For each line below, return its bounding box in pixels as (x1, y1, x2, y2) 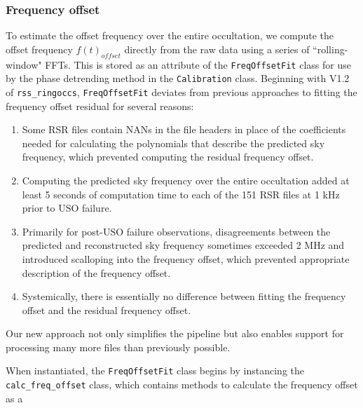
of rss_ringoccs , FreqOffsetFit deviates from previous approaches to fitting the (6, 84, 357, 99)
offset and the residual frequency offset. (22, 302, 191, 317)
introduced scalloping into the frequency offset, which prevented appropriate (22, 251, 350, 266)
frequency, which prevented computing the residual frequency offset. (22, 149, 314, 164)
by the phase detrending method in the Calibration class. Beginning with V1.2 (6, 71, 350, 86)
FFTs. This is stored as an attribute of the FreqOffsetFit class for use (45, 57, 351, 72)
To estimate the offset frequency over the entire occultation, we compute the (6, 28, 334, 43)
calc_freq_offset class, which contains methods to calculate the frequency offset (6, 377, 358, 392)
